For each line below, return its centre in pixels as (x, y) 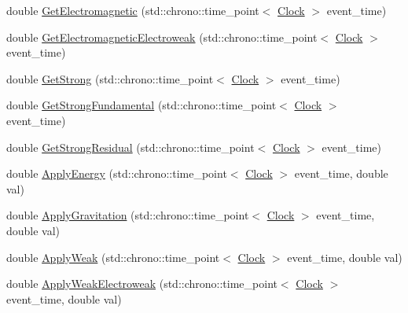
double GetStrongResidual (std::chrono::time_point (130, 147)
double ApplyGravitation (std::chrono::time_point (128, 215)
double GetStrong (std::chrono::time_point (110, 78)
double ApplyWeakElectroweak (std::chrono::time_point (142, 284)
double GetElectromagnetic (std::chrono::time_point (133, 10)
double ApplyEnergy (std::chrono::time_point (117, 173)
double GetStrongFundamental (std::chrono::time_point (142, 105)
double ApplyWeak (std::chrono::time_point (113, 257)
